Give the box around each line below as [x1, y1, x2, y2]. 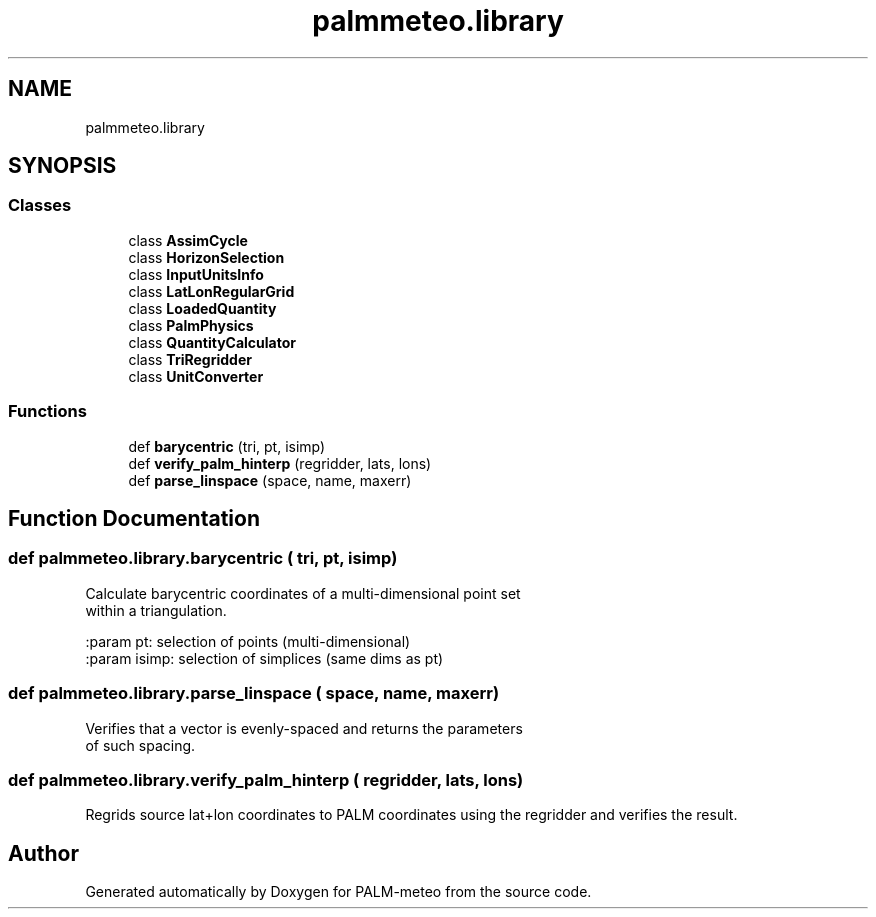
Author [8, 840, 79, 866]
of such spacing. [85, 736, 196, 754]
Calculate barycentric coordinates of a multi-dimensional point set [85, 584, 521, 602]
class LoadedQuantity [128, 299, 277, 317]
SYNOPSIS [8, 153, 117, 179]
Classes [8, 195, 72, 216]
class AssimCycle [128, 231, 248, 249]
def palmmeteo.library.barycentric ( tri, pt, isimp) [8, 548, 398, 569]
